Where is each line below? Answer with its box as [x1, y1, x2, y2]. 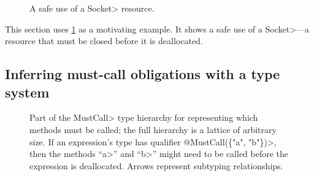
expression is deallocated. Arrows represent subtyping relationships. [29, 159, 283, 172]
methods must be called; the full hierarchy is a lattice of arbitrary [29, 123, 277, 136]
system [5, 82, 50, 101]
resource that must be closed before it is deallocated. [5, 34, 203, 47]
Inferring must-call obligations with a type [5, 64, 280, 83]
